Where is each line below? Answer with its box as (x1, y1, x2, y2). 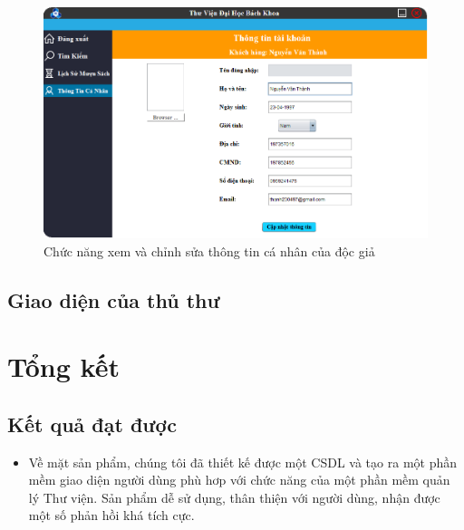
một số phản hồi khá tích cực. (28, 506, 195, 525)
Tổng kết (7, 348, 120, 385)
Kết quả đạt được (7, 410, 177, 438)
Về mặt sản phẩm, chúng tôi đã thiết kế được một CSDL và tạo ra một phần (28, 452, 458, 471)
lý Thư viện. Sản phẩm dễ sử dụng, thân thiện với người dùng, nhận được (28, 487, 440, 506)
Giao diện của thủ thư (7, 285, 220, 313)
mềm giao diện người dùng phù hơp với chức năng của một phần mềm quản (28, 470, 450, 489)
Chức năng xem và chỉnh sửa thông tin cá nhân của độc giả (43, 241, 375, 260)
